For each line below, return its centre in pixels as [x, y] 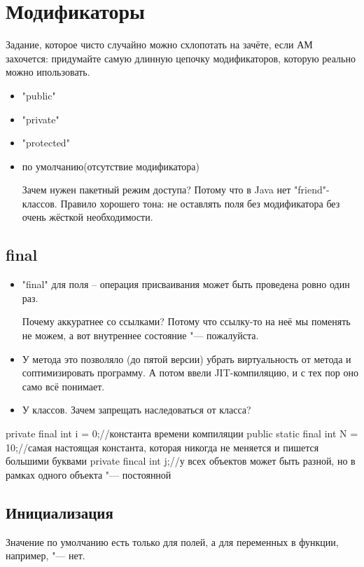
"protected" [46, 143]
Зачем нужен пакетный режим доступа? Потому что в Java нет [156, 190]
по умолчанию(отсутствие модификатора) [111, 166]
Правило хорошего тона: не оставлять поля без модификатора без [200, 203]
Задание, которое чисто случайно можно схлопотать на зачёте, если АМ [159, 45]
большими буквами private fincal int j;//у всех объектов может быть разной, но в [181, 461]
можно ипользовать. [48, 72]
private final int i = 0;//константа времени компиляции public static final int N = [182, 433]
